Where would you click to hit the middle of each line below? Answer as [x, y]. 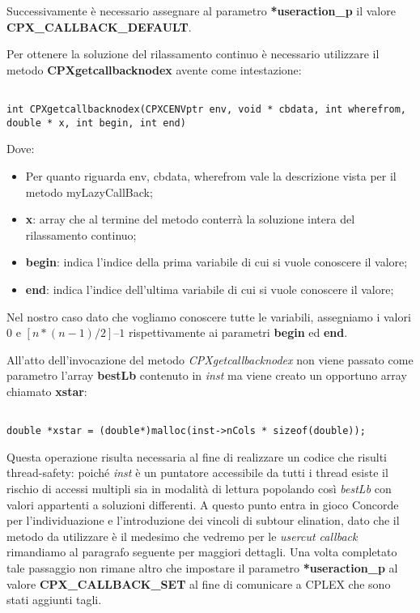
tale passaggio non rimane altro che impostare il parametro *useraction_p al [202, 567]
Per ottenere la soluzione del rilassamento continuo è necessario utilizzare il [193, 54]
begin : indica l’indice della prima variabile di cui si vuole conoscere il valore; [216, 262]
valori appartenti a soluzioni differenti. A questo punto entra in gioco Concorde [203, 504]
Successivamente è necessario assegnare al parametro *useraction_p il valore [201, 11]
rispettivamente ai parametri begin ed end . [238, 332]
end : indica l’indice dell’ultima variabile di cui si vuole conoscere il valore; [210, 289]
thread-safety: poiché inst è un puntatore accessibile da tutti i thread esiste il [197, 473]
